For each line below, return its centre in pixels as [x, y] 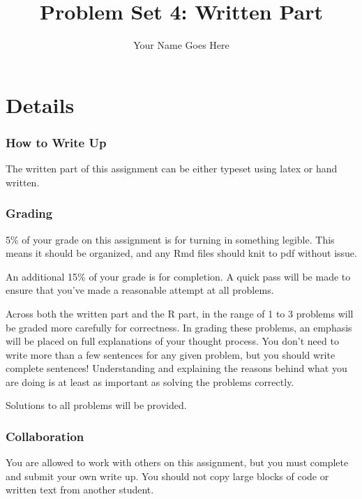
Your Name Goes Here [181, 45]
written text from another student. [80, 490]
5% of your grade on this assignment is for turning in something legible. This [170, 239]
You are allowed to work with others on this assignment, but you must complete [177, 462]
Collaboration [45, 436]
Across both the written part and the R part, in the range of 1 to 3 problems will [180, 313]
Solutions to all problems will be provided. [96, 405]
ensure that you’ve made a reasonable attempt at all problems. [140, 290]
